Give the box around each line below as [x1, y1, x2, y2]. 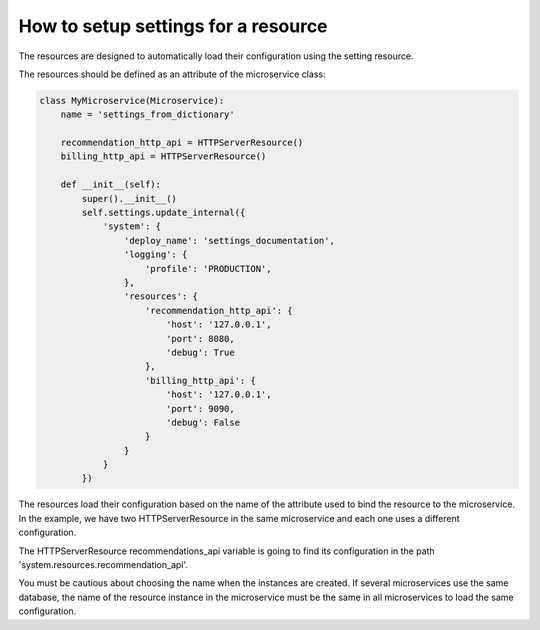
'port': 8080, [165, 333, 235, 344]
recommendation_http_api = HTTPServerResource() [60, 137, 304, 149]
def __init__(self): [60, 179, 162, 190]
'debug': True [165, 346, 235, 358]
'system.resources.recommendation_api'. [18, 559, 189, 571]
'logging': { [123, 249, 188, 260]
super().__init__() [81, 193, 177, 204]
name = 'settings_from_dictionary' [60, 109, 235, 120]
